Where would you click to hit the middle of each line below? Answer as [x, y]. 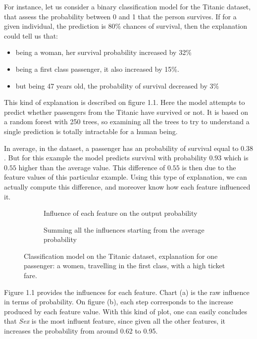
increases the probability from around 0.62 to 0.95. [81, 331]
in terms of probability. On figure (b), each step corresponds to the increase [119, 302]
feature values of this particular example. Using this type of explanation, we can [126, 177]
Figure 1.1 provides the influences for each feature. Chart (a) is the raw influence [127, 292]
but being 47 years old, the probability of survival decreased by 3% [117, 85]
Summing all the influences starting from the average [124, 229]
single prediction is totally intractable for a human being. [91, 131]
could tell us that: [31, 35]
